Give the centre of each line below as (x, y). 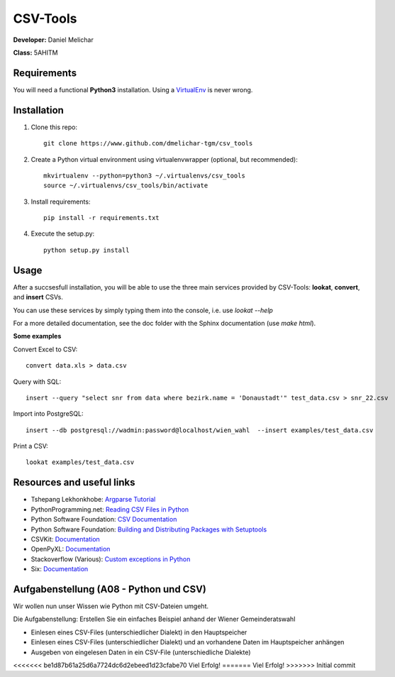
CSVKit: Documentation (66, 539)
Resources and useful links (74, 483)
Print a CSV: (31, 446)
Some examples (37, 336)
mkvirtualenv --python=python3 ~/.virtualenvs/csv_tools (145, 175)
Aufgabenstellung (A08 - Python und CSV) (110, 589)
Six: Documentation (60, 569)
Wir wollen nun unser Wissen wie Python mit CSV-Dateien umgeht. (111, 606)
